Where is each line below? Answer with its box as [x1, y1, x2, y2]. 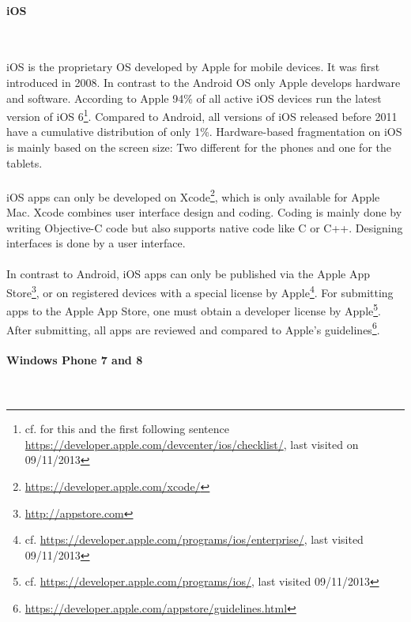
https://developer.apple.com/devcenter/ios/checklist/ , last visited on [25, 435, 359, 452]
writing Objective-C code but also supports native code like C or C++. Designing [6, 219, 403, 236]
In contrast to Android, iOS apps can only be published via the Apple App [6, 266, 371, 282]
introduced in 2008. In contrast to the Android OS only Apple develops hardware [6, 74, 401, 90]
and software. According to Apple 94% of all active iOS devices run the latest [6, 89, 382, 106]
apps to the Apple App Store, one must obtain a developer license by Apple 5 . [6, 300, 382, 319]
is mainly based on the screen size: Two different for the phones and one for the [6, 139, 392, 156]
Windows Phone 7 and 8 [6, 352, 143, 368]
